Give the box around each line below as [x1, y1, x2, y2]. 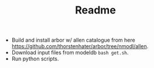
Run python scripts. [11, 55, 59, 62]
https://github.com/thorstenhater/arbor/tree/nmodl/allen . [11, 43, 149, 50]
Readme [75, 4, 116, 17]
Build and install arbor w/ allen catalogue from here [11, 36, 136, 44]
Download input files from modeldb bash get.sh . [11, 49, 129, 56]
